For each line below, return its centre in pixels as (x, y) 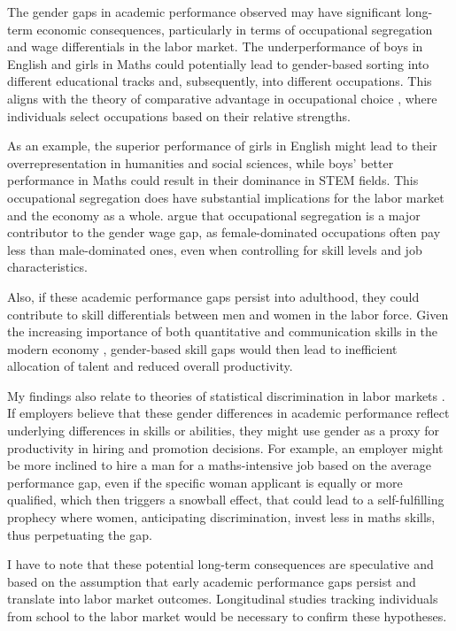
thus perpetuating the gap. (80, 534)
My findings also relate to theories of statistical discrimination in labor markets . (226, 395)
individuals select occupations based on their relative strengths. (179, 115)
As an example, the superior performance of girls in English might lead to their (222, 146)
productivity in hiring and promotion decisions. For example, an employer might (225, 447)
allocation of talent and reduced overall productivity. (150, 366)
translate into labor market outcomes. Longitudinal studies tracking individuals (223, 599)
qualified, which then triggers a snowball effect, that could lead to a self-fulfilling (226, 500)
